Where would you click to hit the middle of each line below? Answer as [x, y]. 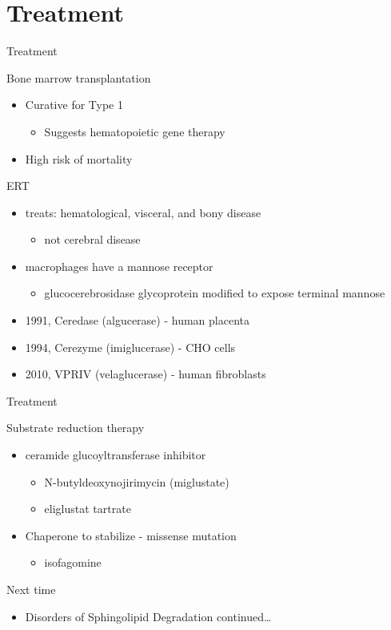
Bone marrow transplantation [79, 77]
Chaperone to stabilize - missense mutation [131, 535]
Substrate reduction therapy [76, 428]
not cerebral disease [92, 239]
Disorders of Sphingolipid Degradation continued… [148, 616]
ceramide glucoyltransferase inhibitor [116, 455]
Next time [31, 589]
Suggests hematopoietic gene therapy [135, 131]
